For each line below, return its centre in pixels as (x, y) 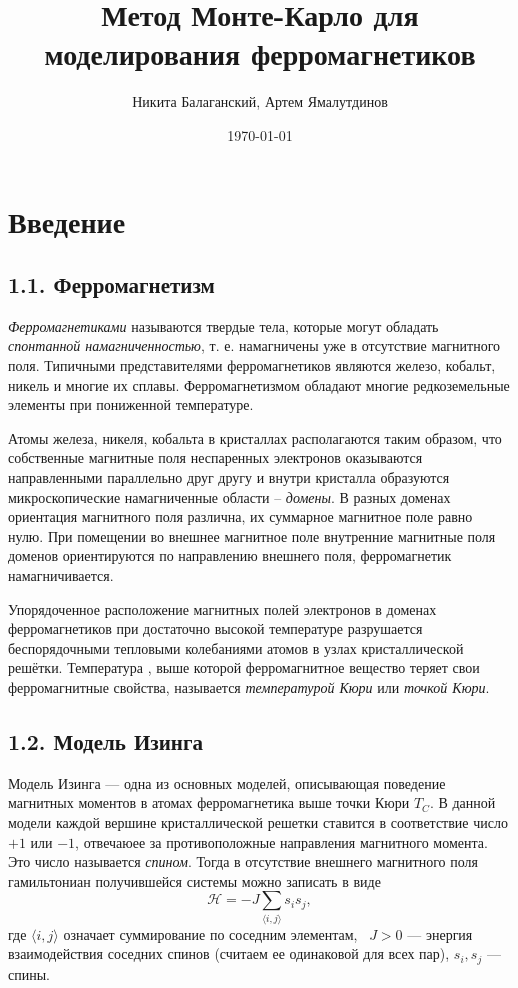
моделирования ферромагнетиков (260, 53)
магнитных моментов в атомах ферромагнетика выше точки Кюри (209, 802)
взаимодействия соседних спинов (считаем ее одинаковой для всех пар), (229, 953)
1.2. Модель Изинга (105, 740)
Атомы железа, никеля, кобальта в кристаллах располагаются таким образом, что (255, 437)
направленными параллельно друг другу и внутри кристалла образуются (229, 477)
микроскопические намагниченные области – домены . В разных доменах (229, 496)
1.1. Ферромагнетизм (111, 284)
